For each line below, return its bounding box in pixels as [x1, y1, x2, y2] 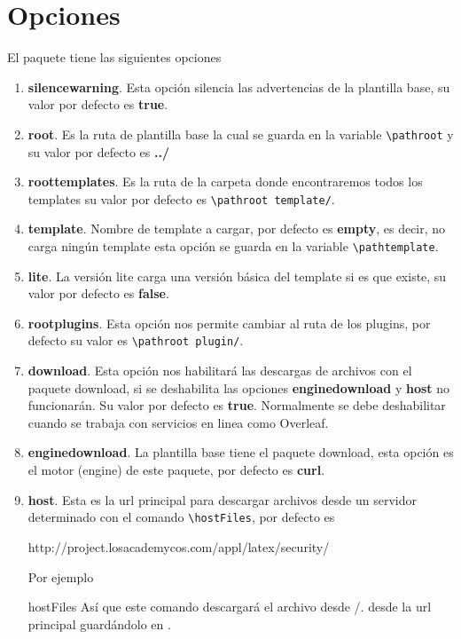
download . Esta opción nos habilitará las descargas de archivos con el [27, 361, 412, 380]
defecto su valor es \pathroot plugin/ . [27, 331, 244, 350]
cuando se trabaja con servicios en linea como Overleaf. [27, 413, 329, 431]
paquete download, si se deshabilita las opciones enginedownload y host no [27, 378, 450, 397]
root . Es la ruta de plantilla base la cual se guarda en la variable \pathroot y [27, 124, 454, 143]
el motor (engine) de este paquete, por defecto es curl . [27, 461, 325, 479]
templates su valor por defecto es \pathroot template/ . [27, 189, 335, 208]
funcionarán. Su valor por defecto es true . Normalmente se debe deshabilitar [27, 396, 446, 414]
